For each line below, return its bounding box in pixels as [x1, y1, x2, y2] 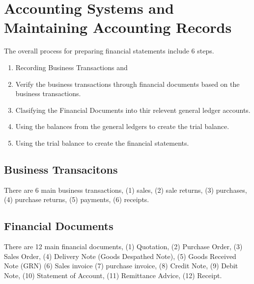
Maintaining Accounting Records [4, 17, 232, 37]
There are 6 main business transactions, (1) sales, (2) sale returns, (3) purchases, [4, 184, 247, 195]
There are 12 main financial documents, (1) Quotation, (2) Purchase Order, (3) [4, 241, 243, 252]
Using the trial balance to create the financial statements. [15, 137, 189, 148]
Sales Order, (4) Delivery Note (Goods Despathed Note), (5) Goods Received [4, 251, 236, 261]
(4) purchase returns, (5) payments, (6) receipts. [4, 194, 149, 205]
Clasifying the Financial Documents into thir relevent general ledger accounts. [15, 104, 251, 115]
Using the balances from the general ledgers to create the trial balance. [15, 121, 229, 131]
